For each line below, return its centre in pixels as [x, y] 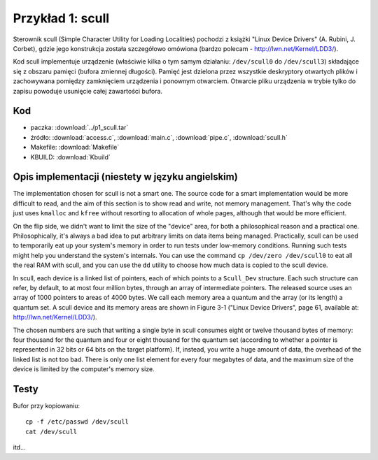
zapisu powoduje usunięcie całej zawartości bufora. [88, 91]
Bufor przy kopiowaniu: [47, 406]
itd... [19, 447]
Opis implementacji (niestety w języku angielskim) [125, 177]
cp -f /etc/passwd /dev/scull [77, 422]
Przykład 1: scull [61, 18]
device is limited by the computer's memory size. [84, 369]
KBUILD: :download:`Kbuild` [71, 157]
